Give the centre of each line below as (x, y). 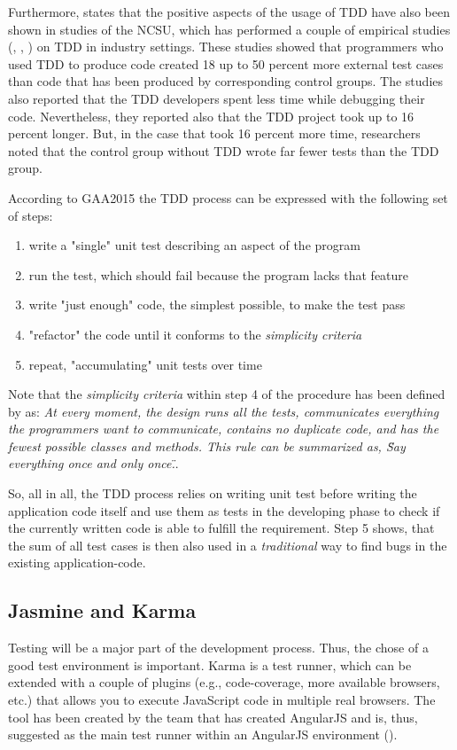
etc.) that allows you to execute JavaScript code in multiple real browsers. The (222, 700)
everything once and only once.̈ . (93, 463)
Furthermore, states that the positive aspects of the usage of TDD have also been (229, 12)
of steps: (31, 215)
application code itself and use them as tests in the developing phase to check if (224, 510)
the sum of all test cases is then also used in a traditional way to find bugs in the (228, 545)
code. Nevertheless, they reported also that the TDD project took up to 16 (211, 116)
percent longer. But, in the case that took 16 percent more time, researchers (214, 133)
